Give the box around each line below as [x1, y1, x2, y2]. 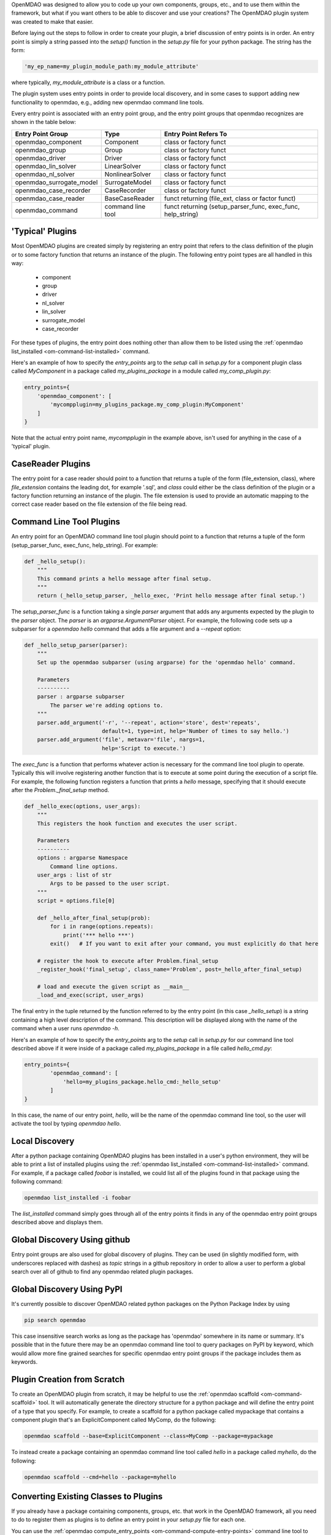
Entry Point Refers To [164, 130, 227, 138]
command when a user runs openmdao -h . [11, 1025, 120, 1032]
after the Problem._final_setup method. [11, 786, 110, 793]
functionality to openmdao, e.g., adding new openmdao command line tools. [11, 98, 204, 106]
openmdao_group [15, 146, 67, 154]
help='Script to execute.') [101, 745, 186, 752]
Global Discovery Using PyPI [11, 1284, 123, 1294]
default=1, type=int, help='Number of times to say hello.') [101, 728, 289, 734]
